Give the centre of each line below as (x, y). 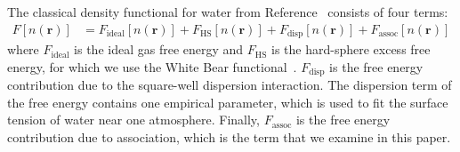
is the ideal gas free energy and (159, 49)
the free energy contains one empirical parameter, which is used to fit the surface (228, 102)
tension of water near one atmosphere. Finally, (133, 120)
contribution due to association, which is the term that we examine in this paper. (229, 136)
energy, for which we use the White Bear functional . (152, 66)
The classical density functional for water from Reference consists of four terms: (228, 12)
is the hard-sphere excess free (351, 49)
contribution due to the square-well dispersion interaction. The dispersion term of (230, 85)
